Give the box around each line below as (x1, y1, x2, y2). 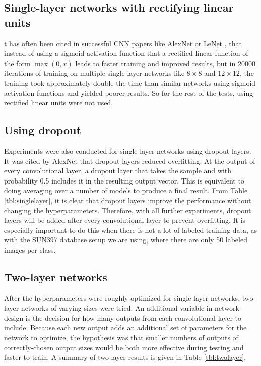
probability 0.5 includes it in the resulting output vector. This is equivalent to (4, 175, 244, 186)
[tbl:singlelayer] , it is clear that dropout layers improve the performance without (4, 195, 251, 205)
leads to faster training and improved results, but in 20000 (75, 57, 255, 68)
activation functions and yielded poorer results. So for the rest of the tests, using (4, 87, 253, 98)
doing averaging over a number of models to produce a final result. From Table (4, 185, 248, 196)
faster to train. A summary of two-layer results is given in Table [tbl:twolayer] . (4, 352, 246, 362)
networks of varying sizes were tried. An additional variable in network (21, 302, 239, 313)
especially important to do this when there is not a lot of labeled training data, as (4, 224, 257, 235)
